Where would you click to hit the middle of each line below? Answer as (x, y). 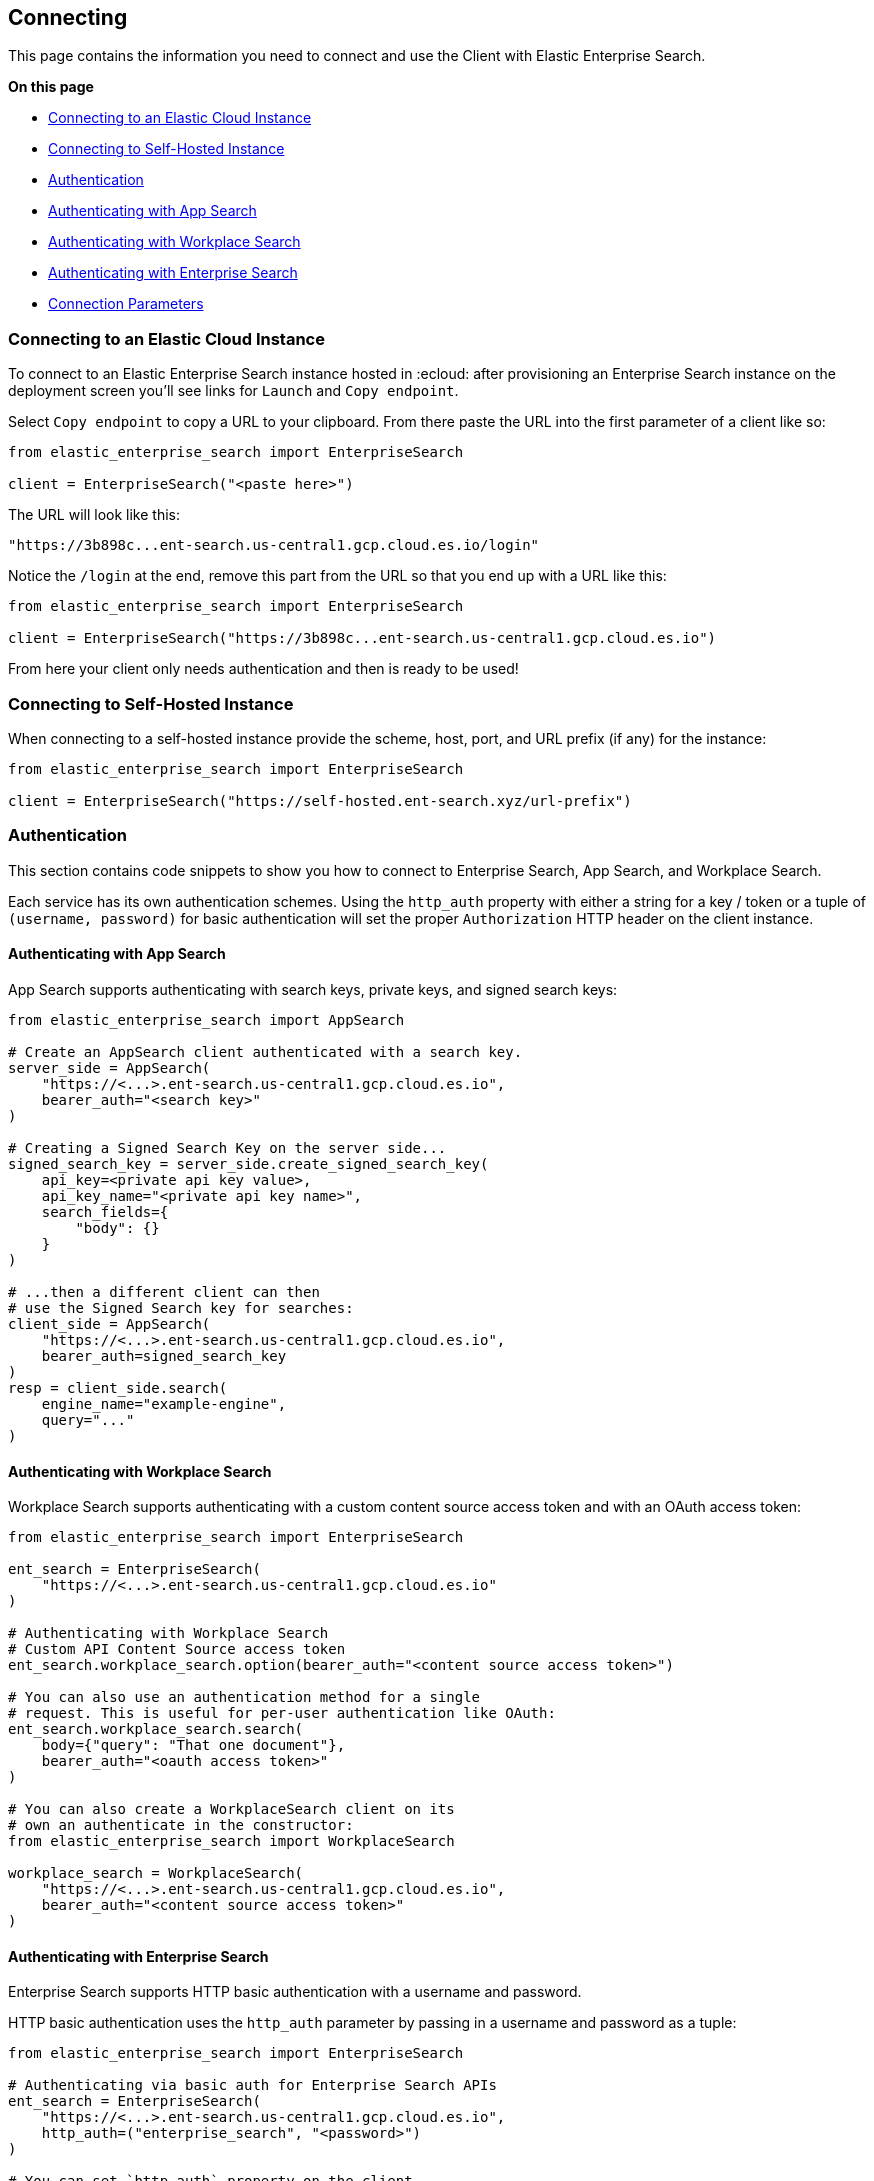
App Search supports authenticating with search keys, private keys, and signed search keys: (313, 989)
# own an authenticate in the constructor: (181, 1825)
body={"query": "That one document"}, (193, 1745)
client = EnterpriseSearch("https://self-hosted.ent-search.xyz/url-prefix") (320, 800)
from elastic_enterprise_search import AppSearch (206, 1019)
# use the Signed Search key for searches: (181, 1307)
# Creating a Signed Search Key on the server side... (227, 1147)
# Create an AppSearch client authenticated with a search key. (265, 1051)
